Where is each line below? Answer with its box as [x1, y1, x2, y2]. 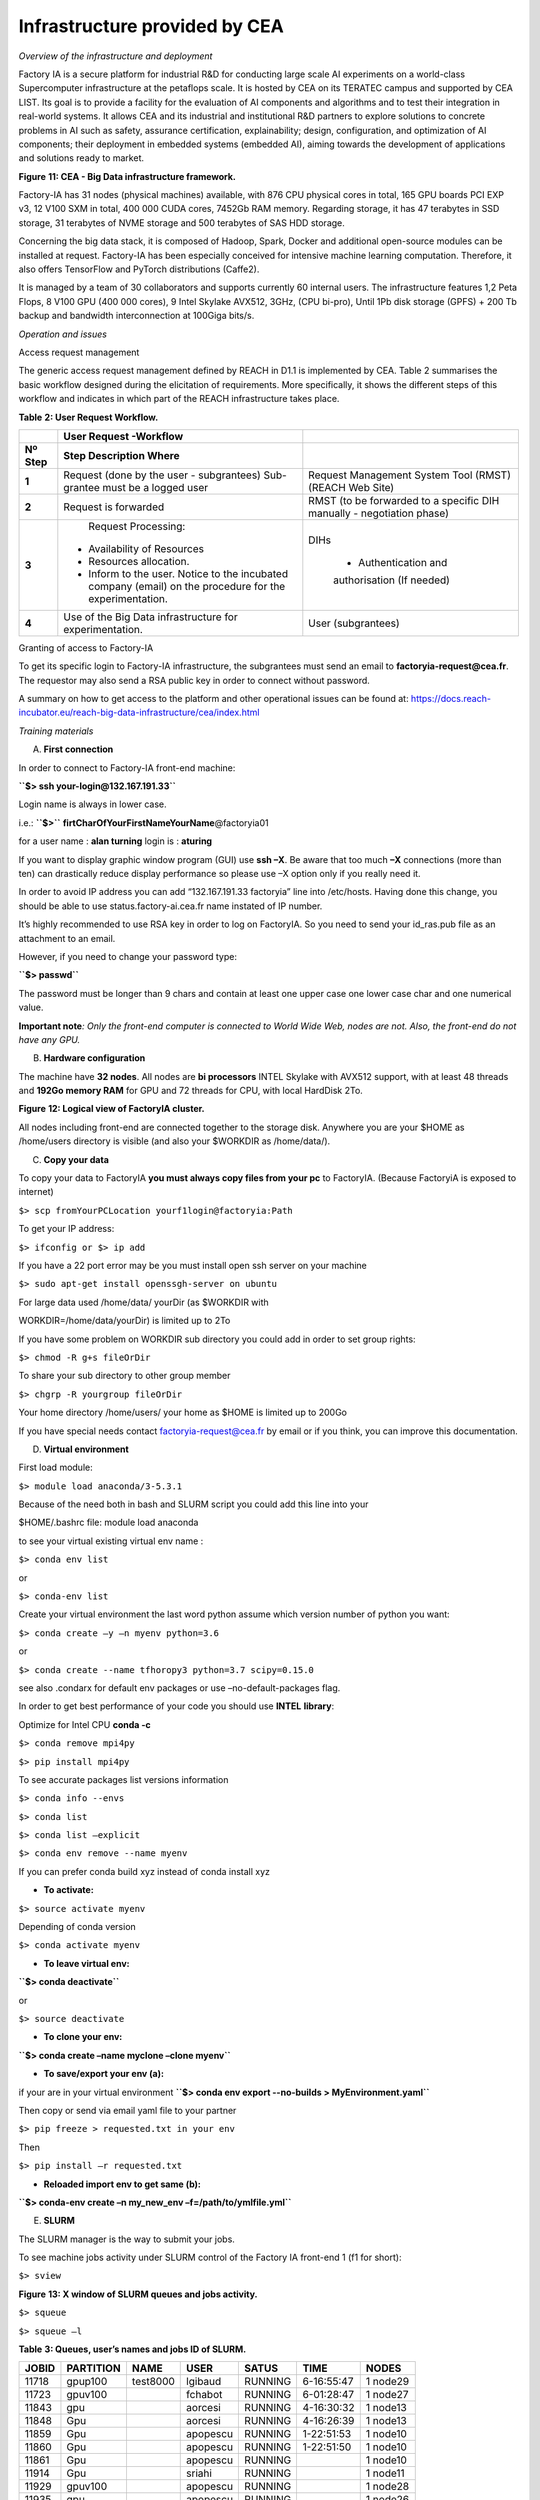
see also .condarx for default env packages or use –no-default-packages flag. [18, 1681, 341, 1694]
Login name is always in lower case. [18, 798, 167, 810]
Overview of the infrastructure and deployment [18, 50, 213, 62]
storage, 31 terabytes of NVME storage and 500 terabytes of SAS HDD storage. [18, 216, 345, 229]
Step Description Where [63, 448, 180, 462]
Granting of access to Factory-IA [18, 641, 154, 654]
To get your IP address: [18, 1223, 115, 1235]
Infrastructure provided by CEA [18, 15, 284, 37]
